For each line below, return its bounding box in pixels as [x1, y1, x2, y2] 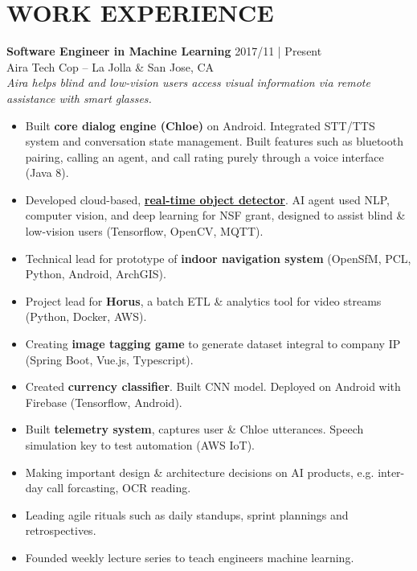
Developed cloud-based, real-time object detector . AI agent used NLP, [25, 191, 390, 207]
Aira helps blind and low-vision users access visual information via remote [6, 74, 370, 91]
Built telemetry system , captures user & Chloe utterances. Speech [25, 421, 364, 437]
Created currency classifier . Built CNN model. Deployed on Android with [25, 378, 401, 395]
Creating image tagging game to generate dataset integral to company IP [25, 335, 401, 352]
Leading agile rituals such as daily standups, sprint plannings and [25, 506, 349, 523]
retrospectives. [25, 522, 96, 539]
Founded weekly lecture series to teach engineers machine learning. [25, 548, 354, 565]
